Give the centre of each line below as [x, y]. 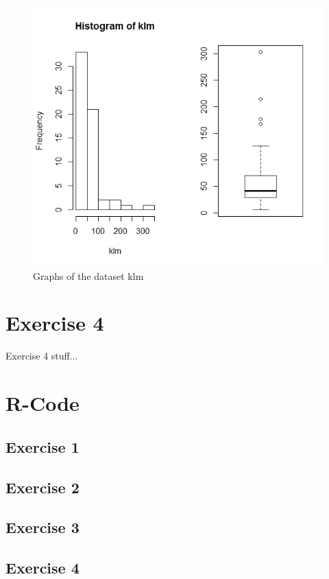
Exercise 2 [42, 487]
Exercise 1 [42, 446]
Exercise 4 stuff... [42, 356]
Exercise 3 [42, 527]
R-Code [42, 403]
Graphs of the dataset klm [88, 275]
